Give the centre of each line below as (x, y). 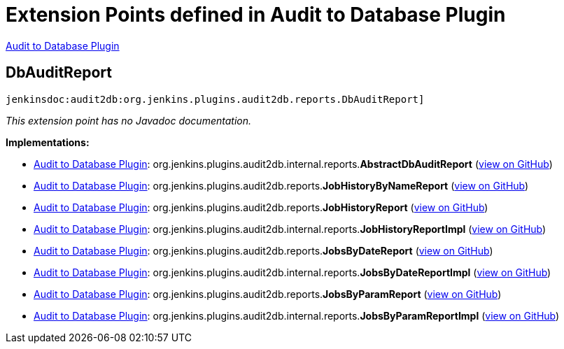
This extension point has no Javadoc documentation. (129, 120)
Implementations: (48, 142)
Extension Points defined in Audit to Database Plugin (256, 15)
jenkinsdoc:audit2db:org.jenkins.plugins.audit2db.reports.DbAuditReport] (215, 99)
